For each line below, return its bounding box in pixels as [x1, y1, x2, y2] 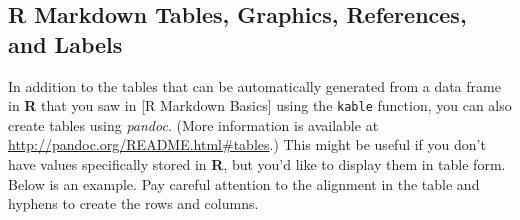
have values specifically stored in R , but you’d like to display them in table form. [8, 154, 506, 175]
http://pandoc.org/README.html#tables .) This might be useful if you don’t [8, 134, 486, 155]
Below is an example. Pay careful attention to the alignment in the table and [8, 173, 480, 194]
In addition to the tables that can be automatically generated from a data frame [8, 75, 501, 96]
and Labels [8, 28, 123, 59]
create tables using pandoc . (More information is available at [8, 114, 379, 135]
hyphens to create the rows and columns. [8, 193, 259, 214]
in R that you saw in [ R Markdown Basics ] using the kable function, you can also [8, 95, 512, 116]
